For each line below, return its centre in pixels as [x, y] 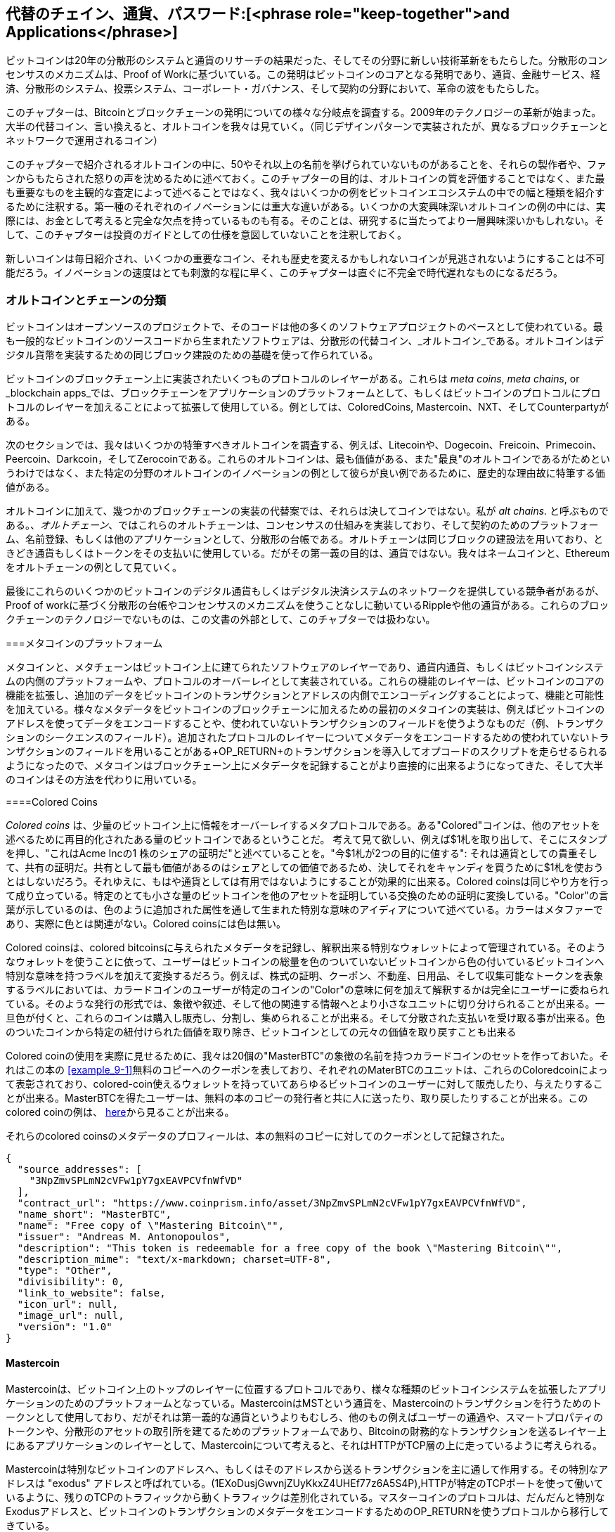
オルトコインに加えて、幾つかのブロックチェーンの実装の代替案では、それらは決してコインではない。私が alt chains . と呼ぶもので [307, 511]
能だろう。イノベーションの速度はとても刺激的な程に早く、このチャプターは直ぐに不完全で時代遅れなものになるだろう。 [285, 273]
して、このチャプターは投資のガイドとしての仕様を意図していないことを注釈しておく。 [207, 235]
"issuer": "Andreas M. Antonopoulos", [124, 1237]
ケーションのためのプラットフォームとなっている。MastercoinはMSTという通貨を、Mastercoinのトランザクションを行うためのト [304, 1403]
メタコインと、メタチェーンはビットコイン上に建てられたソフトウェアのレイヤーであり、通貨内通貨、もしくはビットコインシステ [305, 667]
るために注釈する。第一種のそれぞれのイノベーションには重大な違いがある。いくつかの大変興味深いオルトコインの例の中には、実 [306, 207]
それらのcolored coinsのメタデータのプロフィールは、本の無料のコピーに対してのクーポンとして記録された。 [258, 1136]
